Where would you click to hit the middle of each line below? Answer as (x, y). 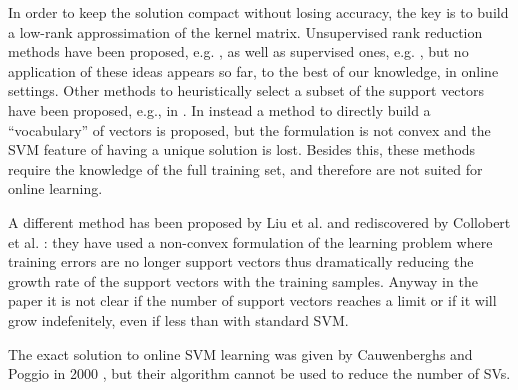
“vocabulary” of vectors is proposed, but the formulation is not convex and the (249, 129)
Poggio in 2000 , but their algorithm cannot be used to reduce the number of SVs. (259, 373)
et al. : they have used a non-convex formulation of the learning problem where (250, 241)
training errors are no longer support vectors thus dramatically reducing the (241, 261)
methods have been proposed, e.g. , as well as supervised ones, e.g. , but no (238, 51)
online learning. (55, 188)
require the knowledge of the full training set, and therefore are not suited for (245, 168)
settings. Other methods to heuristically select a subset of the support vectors (246, 90)
